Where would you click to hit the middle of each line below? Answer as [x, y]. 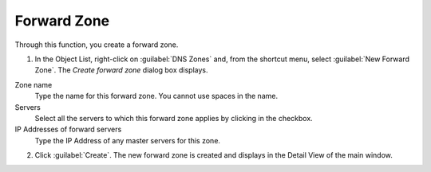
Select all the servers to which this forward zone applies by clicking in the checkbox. [174, 118]
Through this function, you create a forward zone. [97, 45]
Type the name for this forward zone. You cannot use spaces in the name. [156, 96]
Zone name [34, 84]
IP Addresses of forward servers [68, 129]
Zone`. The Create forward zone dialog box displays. [121, 70]
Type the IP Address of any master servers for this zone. [128, 140]
